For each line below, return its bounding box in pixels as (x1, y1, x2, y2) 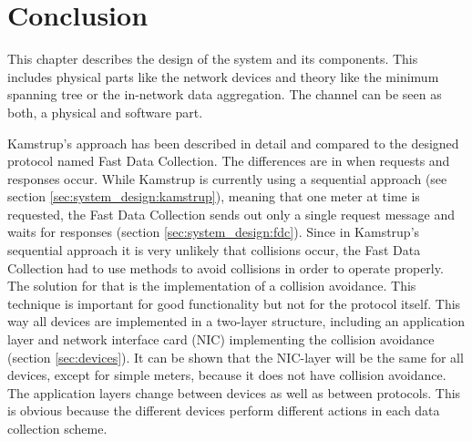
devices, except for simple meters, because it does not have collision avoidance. (7, 365, 446, 385)
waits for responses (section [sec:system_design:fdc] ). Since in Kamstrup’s (7, 222, 420, 241)
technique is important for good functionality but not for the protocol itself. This (7, 293, 461, 313)
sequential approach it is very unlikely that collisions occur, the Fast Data (7, 241, 421, 260)
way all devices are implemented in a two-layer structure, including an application (7, 312, 465, 331)
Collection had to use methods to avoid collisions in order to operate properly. (7, 258, 444, 277)
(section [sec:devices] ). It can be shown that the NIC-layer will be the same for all (7, 347, 464, 366)
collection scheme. (7, 419, 108, 437)
